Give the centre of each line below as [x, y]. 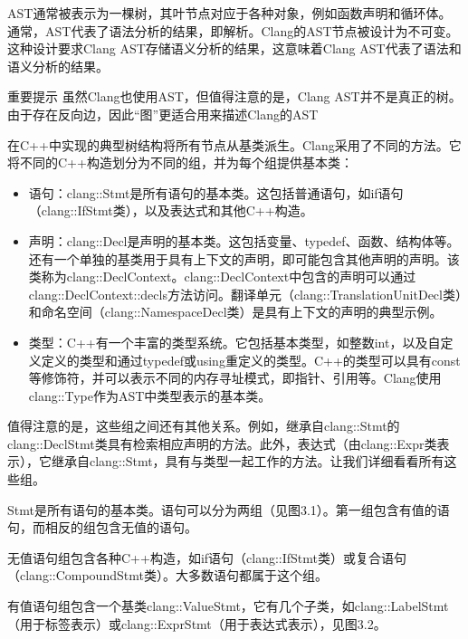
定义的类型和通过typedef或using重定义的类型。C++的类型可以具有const [251, 360]
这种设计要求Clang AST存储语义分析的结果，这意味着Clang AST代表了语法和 [234, 48]
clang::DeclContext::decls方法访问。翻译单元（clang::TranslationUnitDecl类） [245, 294]
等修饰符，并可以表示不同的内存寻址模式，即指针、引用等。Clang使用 [235, 378]
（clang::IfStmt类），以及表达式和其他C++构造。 [171, 210]
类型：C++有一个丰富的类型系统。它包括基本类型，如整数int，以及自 [234, 342]
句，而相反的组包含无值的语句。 [102, 527]
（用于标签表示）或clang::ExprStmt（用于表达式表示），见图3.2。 [197, 623]
